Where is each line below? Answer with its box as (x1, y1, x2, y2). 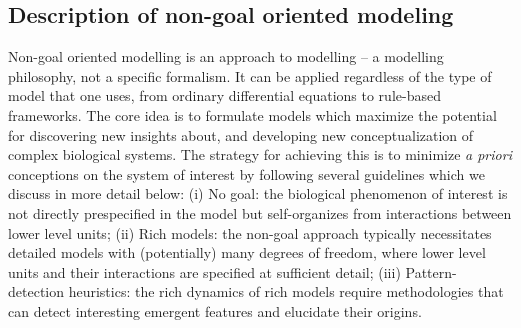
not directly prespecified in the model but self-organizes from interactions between (8, 202, 512, 223)
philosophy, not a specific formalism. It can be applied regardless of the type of (8, 65, 492, 86)
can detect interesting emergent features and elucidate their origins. (8, 300, 422, 321)
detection (8, 281, 64, 302)
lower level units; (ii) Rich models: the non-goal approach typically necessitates (8, 222, 492, 243)
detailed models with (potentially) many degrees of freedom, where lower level (8, 242, 486, 263)
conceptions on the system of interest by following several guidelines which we (8, 163, 485, 184)
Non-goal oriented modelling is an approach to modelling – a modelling (8, 46, 444, 67)
